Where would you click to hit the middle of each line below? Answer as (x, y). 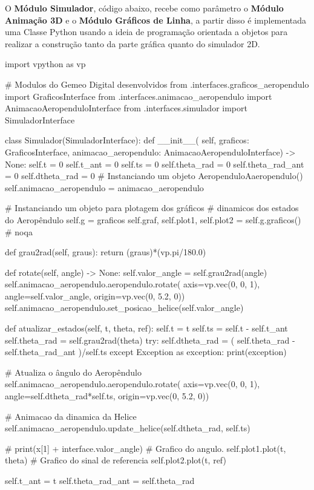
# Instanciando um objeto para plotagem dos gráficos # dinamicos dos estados (152, 208)
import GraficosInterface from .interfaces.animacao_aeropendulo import (139, 96)
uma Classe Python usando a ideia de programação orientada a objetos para (146, 32)
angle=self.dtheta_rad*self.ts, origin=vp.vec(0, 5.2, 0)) (107, 396)
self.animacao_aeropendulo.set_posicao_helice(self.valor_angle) (124, 308)
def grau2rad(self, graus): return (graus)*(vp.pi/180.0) (106, 252)
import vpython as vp (45, 64)
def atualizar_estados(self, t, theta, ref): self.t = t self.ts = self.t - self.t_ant (146, 328)
